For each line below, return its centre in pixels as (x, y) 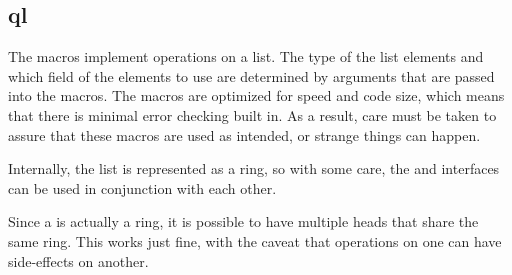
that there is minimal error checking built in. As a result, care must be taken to (252, 114)
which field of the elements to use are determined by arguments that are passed (251, 75)
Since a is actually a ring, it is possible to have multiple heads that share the (243, 221)
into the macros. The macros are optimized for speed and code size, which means (256, 95)
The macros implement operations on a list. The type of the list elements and (246, 56)
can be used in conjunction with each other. (142, 187)
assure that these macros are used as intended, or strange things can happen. (244, 134)
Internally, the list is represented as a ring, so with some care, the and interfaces (254, 168)
